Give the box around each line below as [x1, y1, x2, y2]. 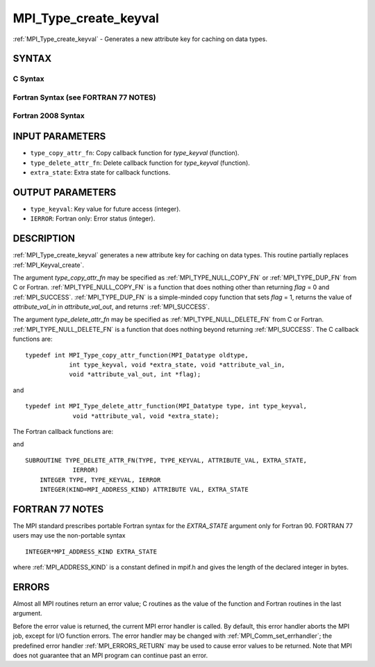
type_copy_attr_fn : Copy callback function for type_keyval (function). [30, 149, 240, 157]
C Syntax [12, 74, 44, 83]
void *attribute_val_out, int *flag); [69, 371, 201, 378]
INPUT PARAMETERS [12, 131, 106, 143]
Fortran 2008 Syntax [12, 111, 85, 121]
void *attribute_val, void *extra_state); [72, 412, 219, 420]
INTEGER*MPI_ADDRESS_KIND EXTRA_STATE [25, 547, 158, 556]
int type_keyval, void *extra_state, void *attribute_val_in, [69, 361, 285, 369]
